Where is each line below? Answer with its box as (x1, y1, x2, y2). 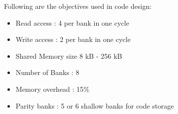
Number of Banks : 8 (15, 67, 79, 77)
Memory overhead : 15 (15, 83, 84, 94)
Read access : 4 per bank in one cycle (15, 17, 129, 28)
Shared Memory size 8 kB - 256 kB (15, 50, 122, 61)
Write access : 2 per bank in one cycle (15, 34, 131, 44)
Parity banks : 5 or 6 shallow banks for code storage (15, 100, 174, 111)
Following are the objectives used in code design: (4, 1, 152, 11)
